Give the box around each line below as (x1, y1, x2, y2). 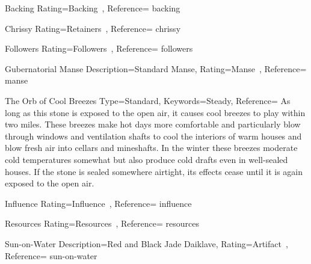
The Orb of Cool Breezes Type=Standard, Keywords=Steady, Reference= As (5, 94, 291, 106)
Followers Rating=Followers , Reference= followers (5, 42, 193, 55)
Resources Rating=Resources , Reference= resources (5, 217, 200, 230)
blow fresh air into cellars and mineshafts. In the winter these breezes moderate (5, 141, 298, 154)
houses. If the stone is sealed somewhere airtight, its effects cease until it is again (5, 165, 303, 177)
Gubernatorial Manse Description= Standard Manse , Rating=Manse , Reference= (5, 62, 307, 75)
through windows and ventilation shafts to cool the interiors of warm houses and (5, 129, 302, 142)
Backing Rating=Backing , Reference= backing (5, 2, 180, 14)
